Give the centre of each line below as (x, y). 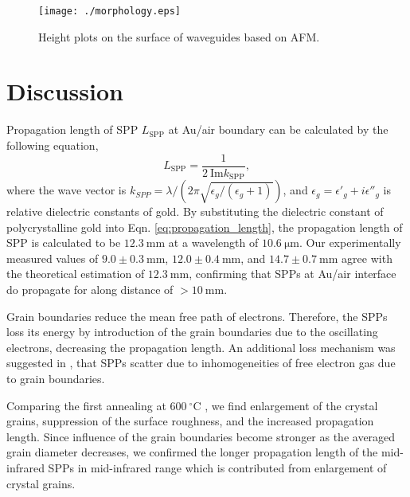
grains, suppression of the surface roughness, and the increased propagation (190, 421)
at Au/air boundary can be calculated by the (278, 129)
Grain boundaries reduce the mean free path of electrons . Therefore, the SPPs (197, 316)
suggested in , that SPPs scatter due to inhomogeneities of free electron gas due (201, 363)
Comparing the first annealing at (86, 405)
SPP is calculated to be (64, 243)
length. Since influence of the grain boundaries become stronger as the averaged (201, 436)
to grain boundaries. (56, 379)
